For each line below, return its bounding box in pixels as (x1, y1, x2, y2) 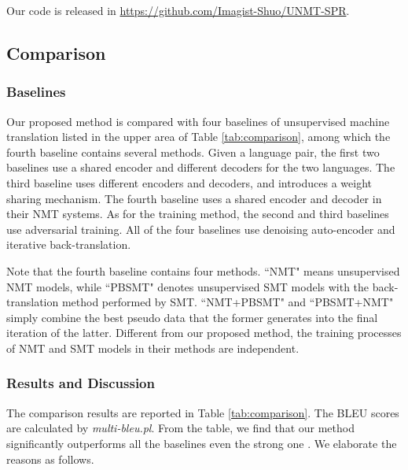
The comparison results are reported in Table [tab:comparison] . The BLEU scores (6, 404, 399, 420)
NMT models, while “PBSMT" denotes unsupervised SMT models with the (6, 278, 369, 294)
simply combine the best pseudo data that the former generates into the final (6, 309, 378, 325)
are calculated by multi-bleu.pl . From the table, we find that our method (6, 420, 355, 436)
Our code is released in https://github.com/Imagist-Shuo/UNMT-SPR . (6, 2, 350, 18)
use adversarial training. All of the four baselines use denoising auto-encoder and (6, 220, 395, 237)
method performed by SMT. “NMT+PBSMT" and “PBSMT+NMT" (61, 294, 394, 310)
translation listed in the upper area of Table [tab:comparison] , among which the (6, 128, 391, 145)
